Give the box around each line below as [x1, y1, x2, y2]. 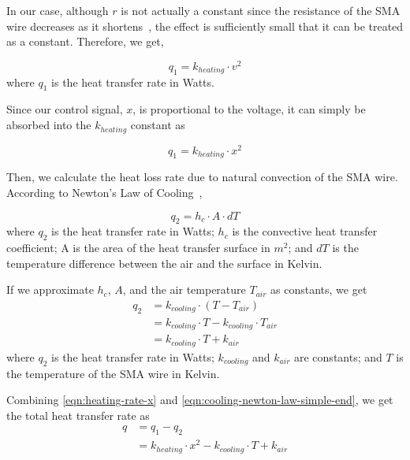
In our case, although [6, 2, 109, 18]
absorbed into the [6, 117, 91, 133]
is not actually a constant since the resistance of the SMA [121, 2, 401, 18]
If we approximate [6, 281, 94, 298]
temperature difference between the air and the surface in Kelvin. [6, 254, 322, 271]
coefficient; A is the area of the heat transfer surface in [6, 239, 270, 256]
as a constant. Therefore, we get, [6, 33, 164, 50]
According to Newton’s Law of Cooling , [6, 184, 203, 200]
